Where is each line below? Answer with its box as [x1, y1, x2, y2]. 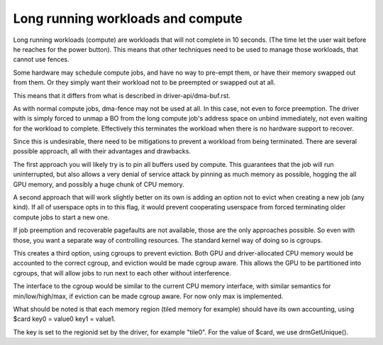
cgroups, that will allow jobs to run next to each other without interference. [13, 268, 232, 277]
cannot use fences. [13, 55, 70, 64]
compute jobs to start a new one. [13, 213, 110, 221]
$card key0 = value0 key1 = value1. [13, 314, 116, 323]
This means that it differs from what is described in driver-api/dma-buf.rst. [13, 91, 231, 99]
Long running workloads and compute [13, 11, 243, 26]
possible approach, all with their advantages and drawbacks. [13, 147, 191, 155]
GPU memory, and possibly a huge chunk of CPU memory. [13, 180, 184, 188]
